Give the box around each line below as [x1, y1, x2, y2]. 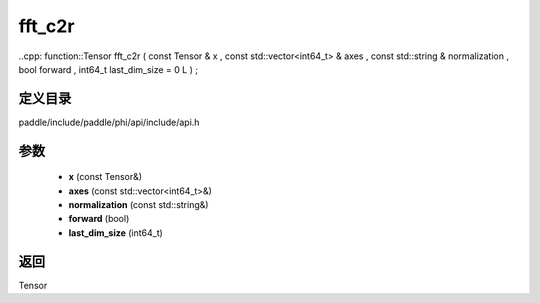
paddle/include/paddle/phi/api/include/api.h [18, 116, 200, 128]
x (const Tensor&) [68, 171, 143, 183]
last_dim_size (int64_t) [68, 226, 164, 239]
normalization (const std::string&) [68, 199, 209, 211]
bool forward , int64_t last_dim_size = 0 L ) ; [18, 63, 199, 75]
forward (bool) [68, 213, 130, 225]
